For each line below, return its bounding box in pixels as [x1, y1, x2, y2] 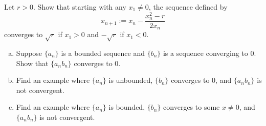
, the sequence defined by [148, 2, 228, 12]
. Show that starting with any [33, 2, 126, 12]
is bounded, [108, 102, 145, 112]
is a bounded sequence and [61, 47, 145, 58]
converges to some [163, 102, 220, 112]
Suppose [16, 47, 42, 58]
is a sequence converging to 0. [163, 47, 256, 58]
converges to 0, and [171, 75, 232, 85]
